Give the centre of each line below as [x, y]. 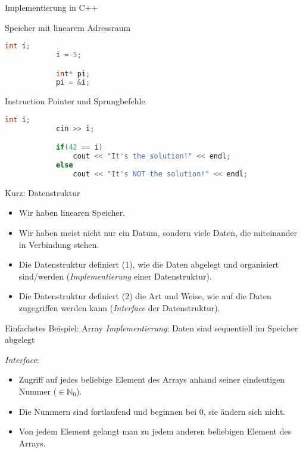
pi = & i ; [73, 83]
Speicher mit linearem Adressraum [68, 27]
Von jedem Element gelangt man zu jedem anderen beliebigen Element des [155, 431]
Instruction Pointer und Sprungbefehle [75, 101]
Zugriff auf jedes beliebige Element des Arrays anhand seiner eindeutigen [152, 379]
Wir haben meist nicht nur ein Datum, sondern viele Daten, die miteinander [158, 233]
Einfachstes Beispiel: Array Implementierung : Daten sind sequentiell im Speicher [151, 328]
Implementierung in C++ [51, 7]
